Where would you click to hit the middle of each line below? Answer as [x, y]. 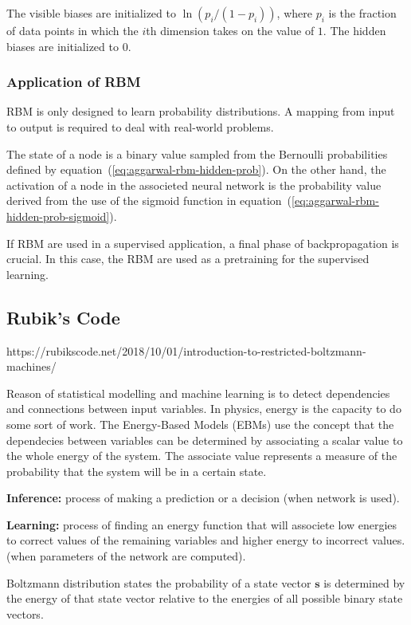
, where [294, 13]
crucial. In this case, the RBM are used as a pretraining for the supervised [188, 259]
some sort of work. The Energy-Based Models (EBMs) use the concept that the [200, 424]
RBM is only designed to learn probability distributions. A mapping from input [201, 111]
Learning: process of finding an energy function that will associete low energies [202, 524]
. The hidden [354, 30]
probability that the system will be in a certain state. [137, 471]
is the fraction [362, 13]
